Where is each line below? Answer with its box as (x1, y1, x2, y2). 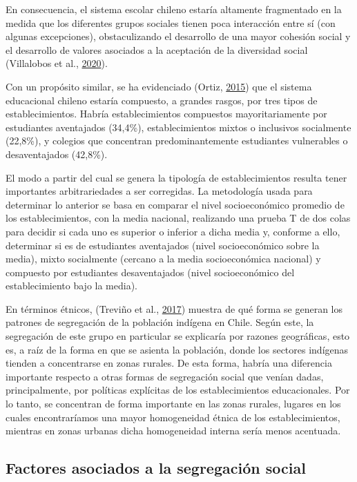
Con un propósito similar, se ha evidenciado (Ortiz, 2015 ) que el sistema (6, 79, 312, 93)
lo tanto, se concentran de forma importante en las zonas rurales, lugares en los (6, 396, 341, 411)
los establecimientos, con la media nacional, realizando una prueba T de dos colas (6, 211, 351, 225)
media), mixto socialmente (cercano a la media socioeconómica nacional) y (6, 251, 321, 266)
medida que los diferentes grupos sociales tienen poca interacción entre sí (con (6, 15, 336, 30)
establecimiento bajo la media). (6, 278, 138, 293)
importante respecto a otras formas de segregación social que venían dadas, (6, 369, 324, 383)
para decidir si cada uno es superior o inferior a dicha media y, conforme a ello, (6, 224, 340, 238)
